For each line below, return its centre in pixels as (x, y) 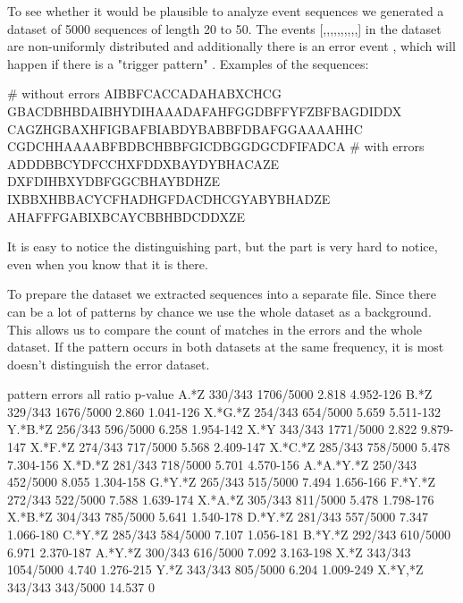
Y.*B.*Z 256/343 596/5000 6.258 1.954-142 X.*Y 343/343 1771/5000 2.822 (212, 429)
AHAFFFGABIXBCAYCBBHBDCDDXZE (126, 216)
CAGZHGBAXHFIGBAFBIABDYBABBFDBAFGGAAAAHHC (185, 128)
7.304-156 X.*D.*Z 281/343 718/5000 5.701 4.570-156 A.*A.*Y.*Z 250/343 (212, 464)
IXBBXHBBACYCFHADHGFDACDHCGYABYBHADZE (169, 198)
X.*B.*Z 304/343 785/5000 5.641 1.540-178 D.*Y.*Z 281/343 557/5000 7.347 (218, 517)
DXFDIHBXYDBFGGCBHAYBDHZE (114, 181)
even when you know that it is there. (108, 263)
